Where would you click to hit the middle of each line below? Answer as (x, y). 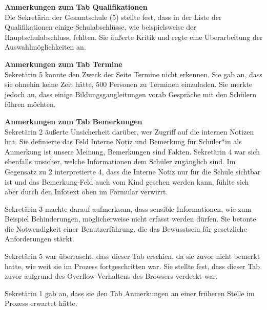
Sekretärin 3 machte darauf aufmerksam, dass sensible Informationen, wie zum (128, 208)
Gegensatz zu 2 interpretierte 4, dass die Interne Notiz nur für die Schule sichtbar (133, 171)
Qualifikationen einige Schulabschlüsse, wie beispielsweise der (100, 27)
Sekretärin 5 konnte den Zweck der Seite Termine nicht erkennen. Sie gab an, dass (133, 74)
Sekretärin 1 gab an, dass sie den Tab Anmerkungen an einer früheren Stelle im (130, 293)
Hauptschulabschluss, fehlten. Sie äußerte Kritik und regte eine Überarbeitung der (134, 37)
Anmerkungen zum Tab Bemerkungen (74, 121)
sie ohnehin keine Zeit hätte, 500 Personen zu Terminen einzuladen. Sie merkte (129, 84)
